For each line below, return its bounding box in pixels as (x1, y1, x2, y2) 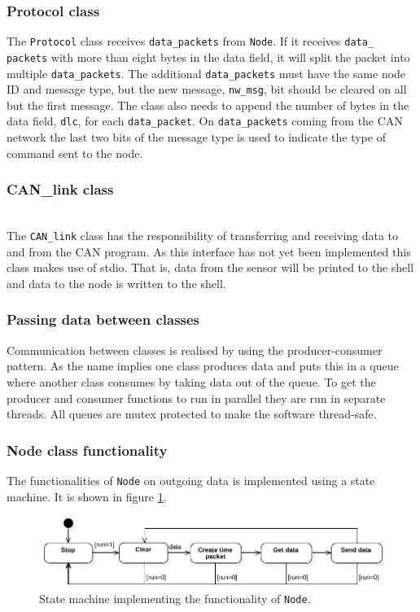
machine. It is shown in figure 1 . (7, 487, 167, 505)
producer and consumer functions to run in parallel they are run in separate (7, 389, 386, 406)
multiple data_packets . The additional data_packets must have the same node (7, 64, 406, 81)
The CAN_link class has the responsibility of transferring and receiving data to (7, 227, 399, 244)
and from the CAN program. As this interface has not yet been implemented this (7, 243, 411, 260)
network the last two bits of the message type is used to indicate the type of (7, 129, 386, 146)
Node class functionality (7, 439, 168, 460)
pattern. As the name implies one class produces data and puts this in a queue (7, 357, 399, 374)
